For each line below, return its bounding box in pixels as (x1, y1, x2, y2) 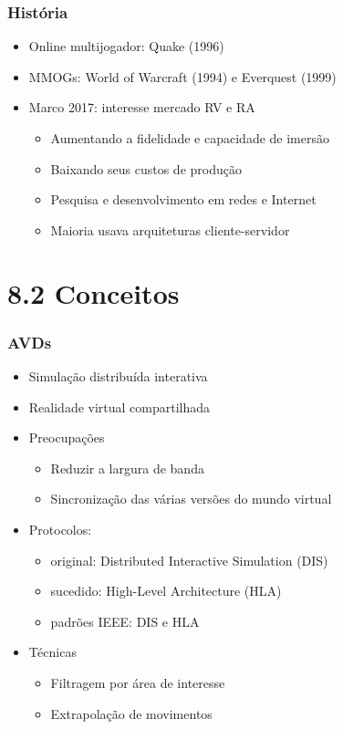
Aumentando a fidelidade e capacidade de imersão (50, 129, 329, 147)
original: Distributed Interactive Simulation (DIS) (50, 550, 328, 569)
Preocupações (28, 428, 105, 447)
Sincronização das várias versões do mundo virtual (50, 489, 332, 508)
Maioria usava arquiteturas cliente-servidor (50, 220, 290, 239)
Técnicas (28, 642, 77, 661)
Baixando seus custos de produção (50, 159, 242, 178)
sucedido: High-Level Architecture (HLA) (50, 581, 282, 600)
